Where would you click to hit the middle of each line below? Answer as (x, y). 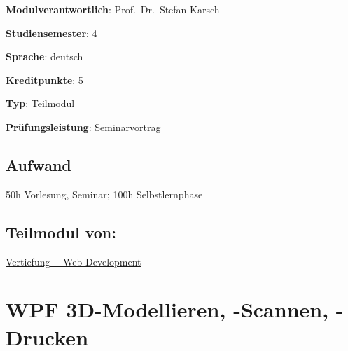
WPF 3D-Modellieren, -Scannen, (167, 309)
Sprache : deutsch (44, 56)
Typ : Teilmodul (40, 103)
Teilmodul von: (61, 232)
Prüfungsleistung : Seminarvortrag (83, 126)
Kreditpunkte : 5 (44, 80)
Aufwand (39, 164)
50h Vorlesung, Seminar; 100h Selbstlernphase (104, 194)
